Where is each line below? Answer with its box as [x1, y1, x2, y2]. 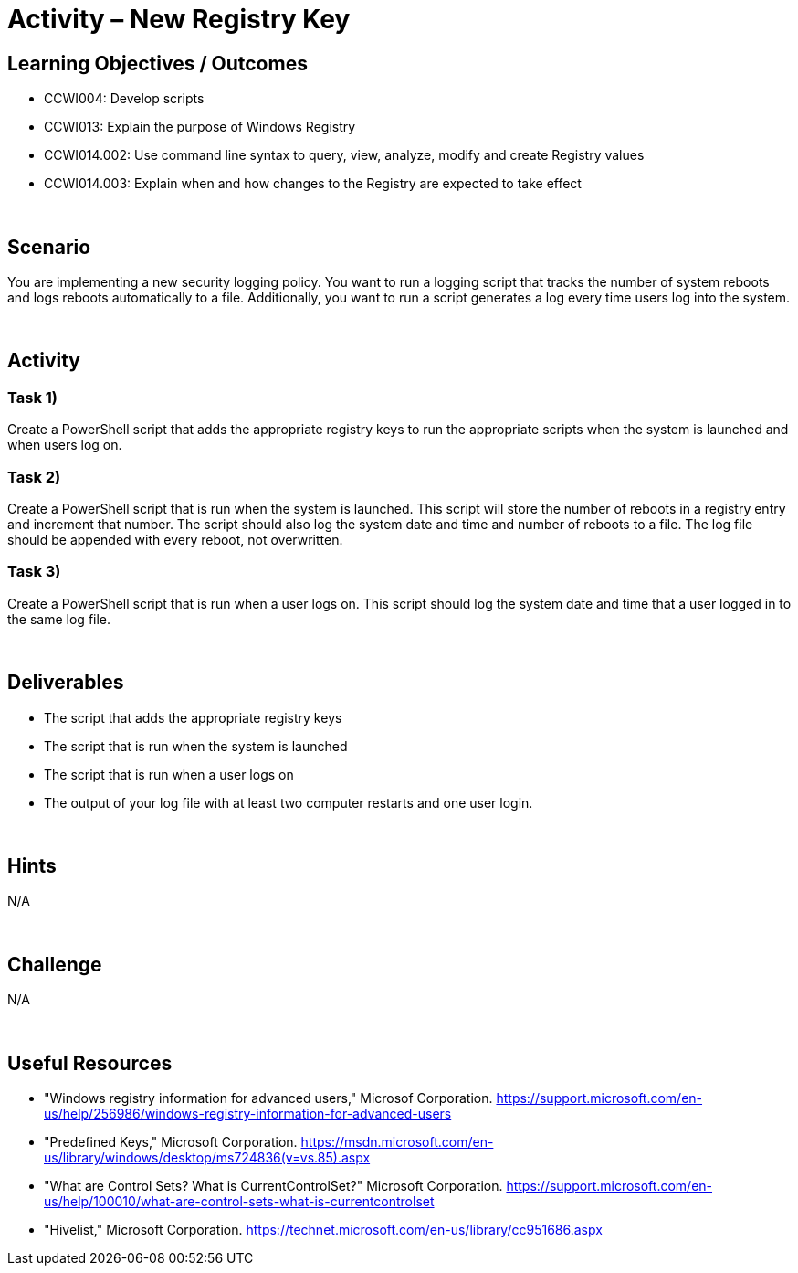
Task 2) [7, 467, 61, 486]
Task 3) [7, 562, 61, 581]
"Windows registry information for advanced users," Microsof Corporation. [44, 1090, 493, 1107]
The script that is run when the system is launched [44, 737, 348, 754]
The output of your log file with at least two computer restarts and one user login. [44, 794, 533, 811]
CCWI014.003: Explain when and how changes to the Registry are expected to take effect [44, 175, 582, 192]
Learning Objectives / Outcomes [7, 51, 308, 75]
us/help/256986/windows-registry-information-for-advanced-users [44, 1106, 452, 1122]
